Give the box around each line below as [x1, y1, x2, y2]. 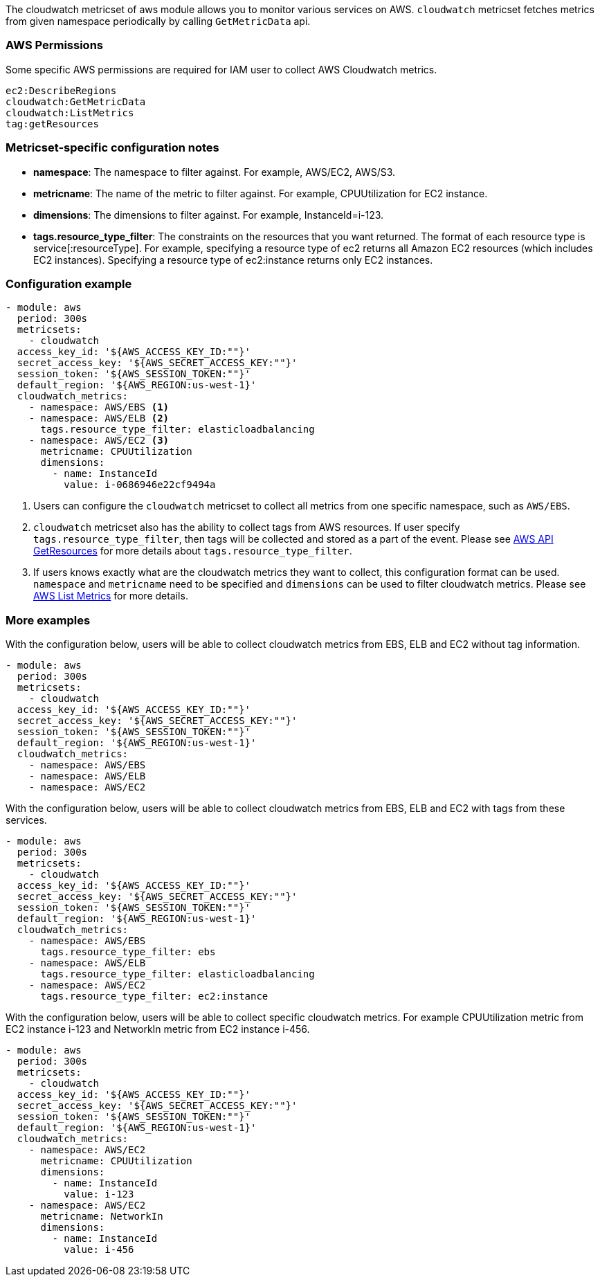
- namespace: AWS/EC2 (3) [28, 435, 170, 446]
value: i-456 [64, 1244, 134, 1255]
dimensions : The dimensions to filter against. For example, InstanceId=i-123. [33, 208, 384, 221]
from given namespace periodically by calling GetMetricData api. [6, 15, 311, 27]
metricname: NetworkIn [40, 1211, 163, 1222]
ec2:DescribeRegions [6, 84, 117, 96]
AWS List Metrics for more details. [33, 590, 188, 602]
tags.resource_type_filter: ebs [40, 946, 216, 957]
